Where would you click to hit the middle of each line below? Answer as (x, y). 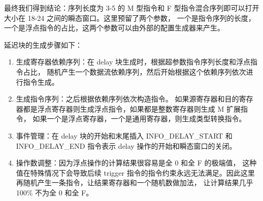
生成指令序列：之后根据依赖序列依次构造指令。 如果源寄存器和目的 (127, 99)
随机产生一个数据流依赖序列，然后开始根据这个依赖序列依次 (146, 71)
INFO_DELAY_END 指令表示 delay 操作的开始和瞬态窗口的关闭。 (126, 145)
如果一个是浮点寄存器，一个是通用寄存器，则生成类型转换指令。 (139, 119)
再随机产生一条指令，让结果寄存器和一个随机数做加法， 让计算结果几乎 (135, 182)
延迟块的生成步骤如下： (43, 44)
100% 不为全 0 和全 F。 (55, 192)
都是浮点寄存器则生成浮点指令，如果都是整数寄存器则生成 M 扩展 (132, 108)
